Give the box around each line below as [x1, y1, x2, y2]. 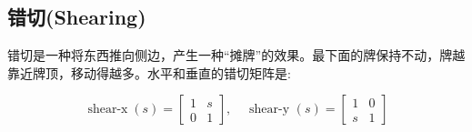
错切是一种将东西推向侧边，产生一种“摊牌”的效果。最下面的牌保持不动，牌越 [7, 46, 466, 65]
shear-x [87, 103, 128, 117]
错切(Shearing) [7, 3, 146, 31]
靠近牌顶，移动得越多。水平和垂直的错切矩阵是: [7, 63, 291, 82]
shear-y [248, 103, 290, 117]
